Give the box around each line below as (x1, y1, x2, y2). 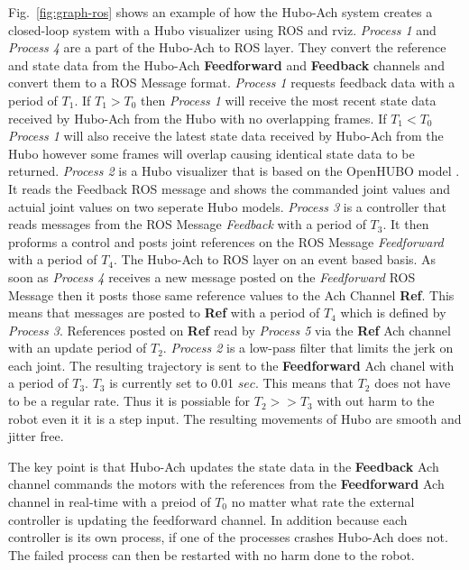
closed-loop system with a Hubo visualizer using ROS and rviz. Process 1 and (8, 20, 437, 39)
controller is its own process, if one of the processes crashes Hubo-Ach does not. (8, 528, 448, 547)
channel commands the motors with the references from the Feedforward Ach (8, 474, 445, 493)
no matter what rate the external (231, 492, 415, 511)
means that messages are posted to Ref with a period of (8, 303, 320, 322)
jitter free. (8, 427, 64, 446)
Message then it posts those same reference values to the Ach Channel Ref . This (8, 285, 455, 304)
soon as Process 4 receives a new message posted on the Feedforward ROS (8, 267, 416, 286)
